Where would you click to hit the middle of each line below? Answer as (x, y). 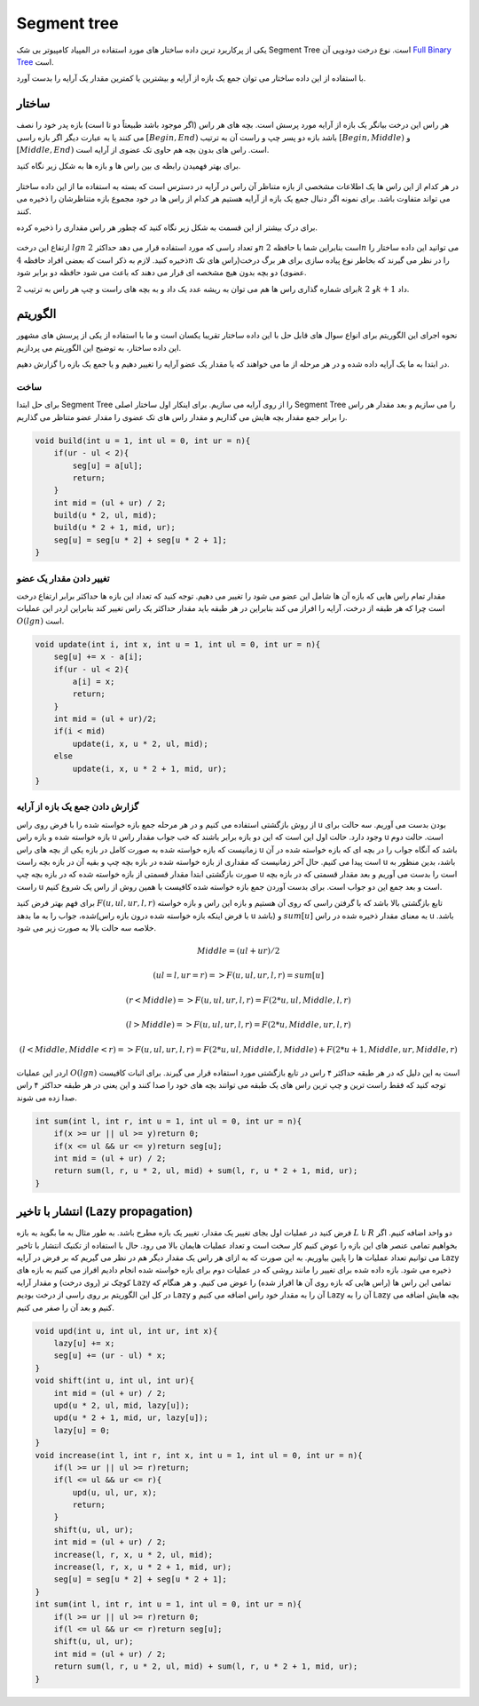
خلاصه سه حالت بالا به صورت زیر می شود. (86, 927)
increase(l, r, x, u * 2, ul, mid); (133, 1555)
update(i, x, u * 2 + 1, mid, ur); (150, 769)
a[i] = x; (94, 681)
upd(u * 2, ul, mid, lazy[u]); (122, 1405)
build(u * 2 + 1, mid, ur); (115, 528)
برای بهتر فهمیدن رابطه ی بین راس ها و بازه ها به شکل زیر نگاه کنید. (129, 166)
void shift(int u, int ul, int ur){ (115, 1381)
